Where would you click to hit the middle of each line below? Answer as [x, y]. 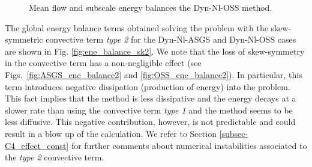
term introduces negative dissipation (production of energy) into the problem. [148, 86]
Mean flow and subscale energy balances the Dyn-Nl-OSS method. [151, 7]
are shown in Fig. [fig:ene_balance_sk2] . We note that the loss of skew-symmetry [155, 51]
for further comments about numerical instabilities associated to [189, 145]
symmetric [24, 39]
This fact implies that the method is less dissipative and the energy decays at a [151, 98]
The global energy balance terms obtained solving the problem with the [136, 27]
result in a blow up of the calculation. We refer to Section [111, 133]
